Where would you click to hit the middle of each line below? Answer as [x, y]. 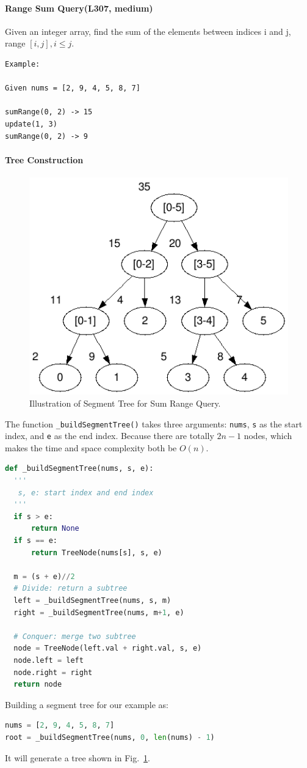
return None [55, 529]
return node [38, 685]
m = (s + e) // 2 [44, 576]
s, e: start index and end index [86, 493]
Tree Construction [44, 159]
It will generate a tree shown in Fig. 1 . [78, 757]
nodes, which [268, 436]
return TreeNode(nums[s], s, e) [96, 552]
